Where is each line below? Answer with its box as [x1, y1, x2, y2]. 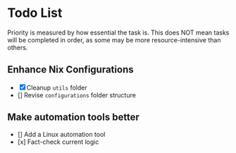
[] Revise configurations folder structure [17, 90, 136, 99]
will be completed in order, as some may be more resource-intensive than [7, 35, 221, 44]
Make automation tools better [7, 111, 139, 123]
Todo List [7, 5, 63, 21]
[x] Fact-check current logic [17, 137, 99, 146]
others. [7, 43, 28, 51]
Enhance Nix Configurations [7, 63, 134, 75]
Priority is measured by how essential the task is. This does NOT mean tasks [7, 28, 230, 37]
